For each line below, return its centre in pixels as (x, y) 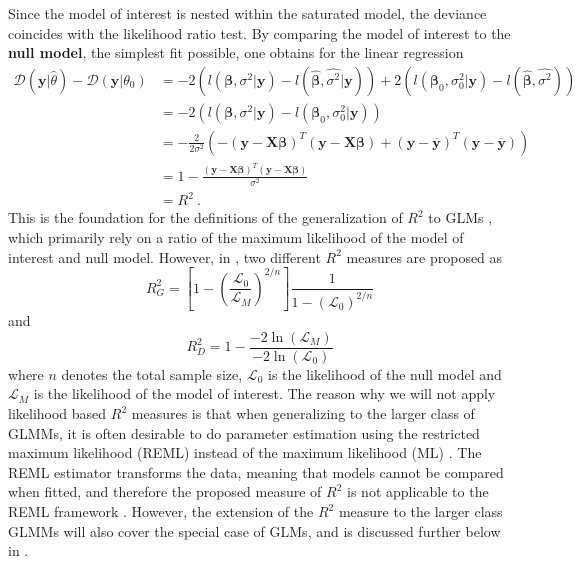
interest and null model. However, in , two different (164, 256)
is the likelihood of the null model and (384, 373)
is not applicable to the (418, 491)
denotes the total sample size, (152, 373)
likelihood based (57, 413)
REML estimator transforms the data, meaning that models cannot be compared (256, 471)
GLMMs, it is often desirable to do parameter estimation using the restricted (244, 432)
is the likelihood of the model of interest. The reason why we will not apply (264, 393)
